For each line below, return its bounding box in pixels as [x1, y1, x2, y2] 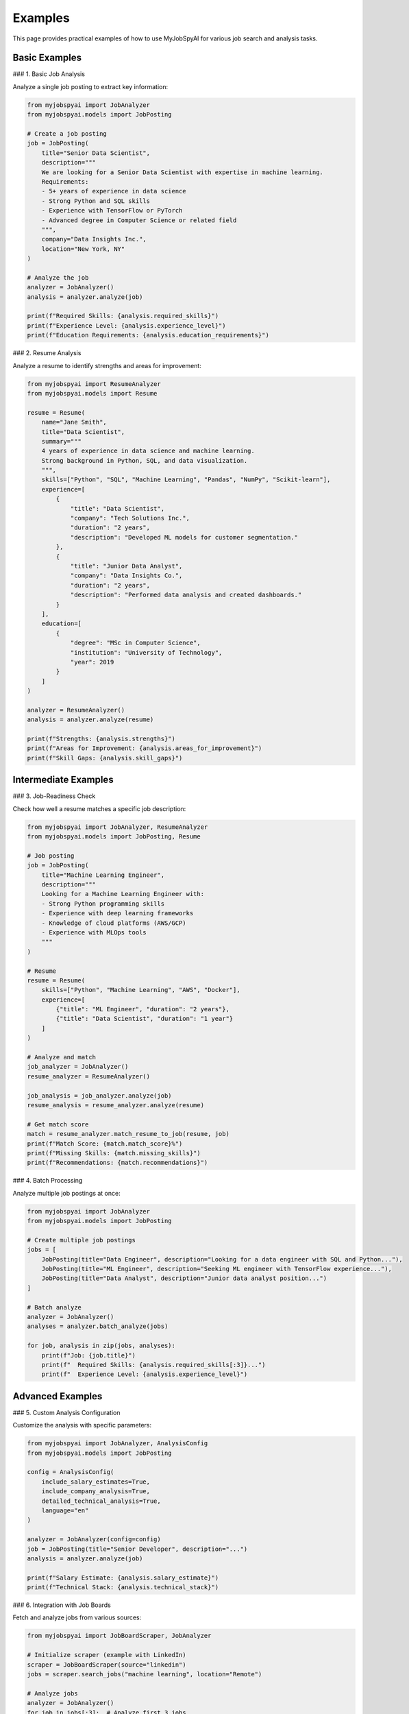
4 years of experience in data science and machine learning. [41, 447, 255, 455]
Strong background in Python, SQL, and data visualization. [41, 457, 248, 464]
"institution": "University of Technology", [70, 649, 223, 656]
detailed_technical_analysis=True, [41, 1497, 161, 1505]
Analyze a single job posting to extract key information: [12, 82, 169, 90]
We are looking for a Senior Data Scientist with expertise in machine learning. [41, 168, 323, 176]
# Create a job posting [27, 130, 108, 137]
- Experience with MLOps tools [41, 928, 147, 936]
